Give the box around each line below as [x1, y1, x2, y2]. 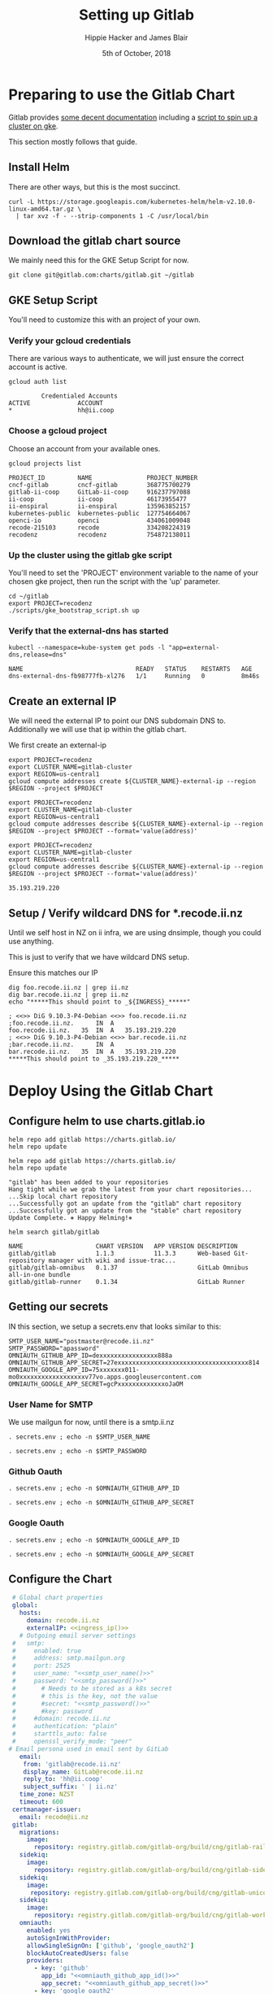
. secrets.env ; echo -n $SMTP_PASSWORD [8, 1448, 148, 1456]
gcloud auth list [8, 378, 67, 386]
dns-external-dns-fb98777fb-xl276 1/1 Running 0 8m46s [8, 673, 260, 681]
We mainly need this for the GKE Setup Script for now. [8, 255, 189, 265]
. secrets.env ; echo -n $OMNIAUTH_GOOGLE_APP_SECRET [8, 1550, 195, 1558]
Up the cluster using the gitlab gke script [8, 549, 172, 560]
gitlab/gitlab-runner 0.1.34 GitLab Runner [8, 1278, 245, 1286]
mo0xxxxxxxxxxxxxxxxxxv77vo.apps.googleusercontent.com [8, 1373, 201, 1381]
